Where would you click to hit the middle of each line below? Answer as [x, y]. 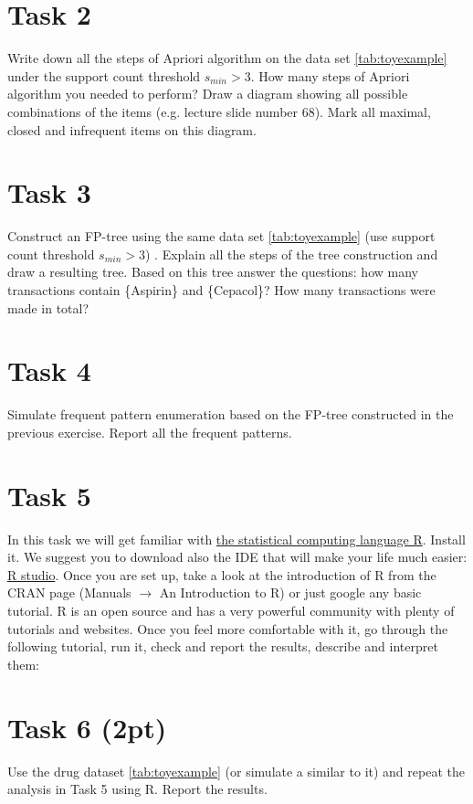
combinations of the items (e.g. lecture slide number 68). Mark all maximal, [219, 111]
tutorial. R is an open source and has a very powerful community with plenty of [231, 610]
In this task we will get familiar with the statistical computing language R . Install [236, 539]
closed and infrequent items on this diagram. [132, 129]
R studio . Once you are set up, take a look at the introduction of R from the [222, 574]
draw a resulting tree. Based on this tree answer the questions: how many [213, 272]
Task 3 [49, 192]
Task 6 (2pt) [87, 727]
